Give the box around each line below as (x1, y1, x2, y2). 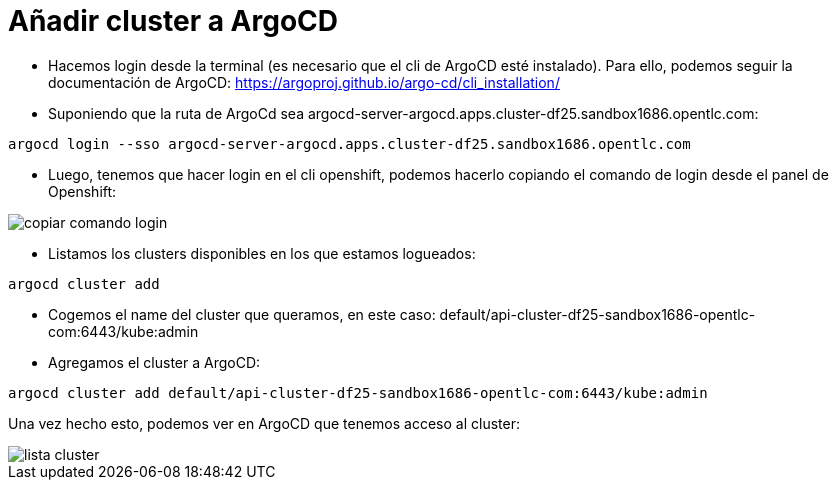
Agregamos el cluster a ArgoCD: (48, 353, 261, 371)
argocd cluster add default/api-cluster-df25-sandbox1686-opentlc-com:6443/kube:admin (8, 384, 708, 401)
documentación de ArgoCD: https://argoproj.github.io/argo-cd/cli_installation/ (48, 73, 560, 91)
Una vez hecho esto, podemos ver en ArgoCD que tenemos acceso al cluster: (8, 414, 520, 432)
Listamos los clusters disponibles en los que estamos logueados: (48, 244, 476, 262)
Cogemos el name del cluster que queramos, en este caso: (48, 305, 436, 323)
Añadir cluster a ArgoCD (8, 4, 339, 38)
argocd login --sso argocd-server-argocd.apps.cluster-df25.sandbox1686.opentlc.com (8, 135, 691, 152)
